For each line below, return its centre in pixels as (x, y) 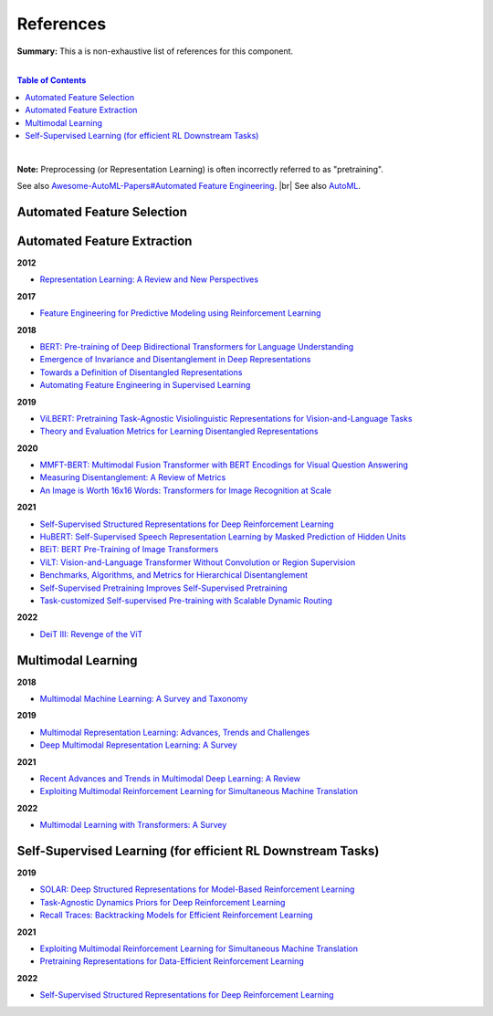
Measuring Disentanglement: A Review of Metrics (133, 477)
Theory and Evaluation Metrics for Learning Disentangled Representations (179, 431)
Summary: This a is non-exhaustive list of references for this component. (155, 51)
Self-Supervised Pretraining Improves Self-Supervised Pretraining (163, 588)
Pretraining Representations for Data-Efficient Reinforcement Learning (172, 961)
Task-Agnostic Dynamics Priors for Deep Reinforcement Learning (163, 902)
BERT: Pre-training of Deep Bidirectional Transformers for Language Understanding (197, 346)
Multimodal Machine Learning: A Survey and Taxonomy (144, 699)
